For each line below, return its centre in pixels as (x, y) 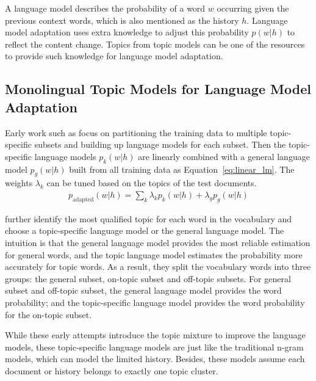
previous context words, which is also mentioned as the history (122, 20)
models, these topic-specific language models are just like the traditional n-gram (154, 347)
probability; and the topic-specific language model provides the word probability (155, 302)
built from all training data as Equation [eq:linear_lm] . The (182, 169)
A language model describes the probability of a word (105, 8)
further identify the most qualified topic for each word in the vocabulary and (149, 218)
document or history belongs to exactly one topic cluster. (112, 370)
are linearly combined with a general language (224, 156)
